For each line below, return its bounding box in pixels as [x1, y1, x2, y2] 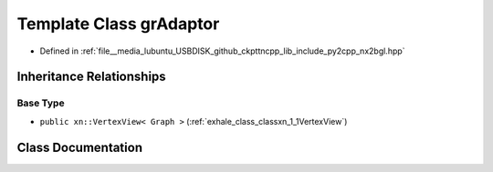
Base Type [16, 96, 65, 109]
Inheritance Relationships [16, 69, 166, 85]
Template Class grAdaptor [16, 14, 220, 34]
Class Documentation [16, 139, 143, 155]
